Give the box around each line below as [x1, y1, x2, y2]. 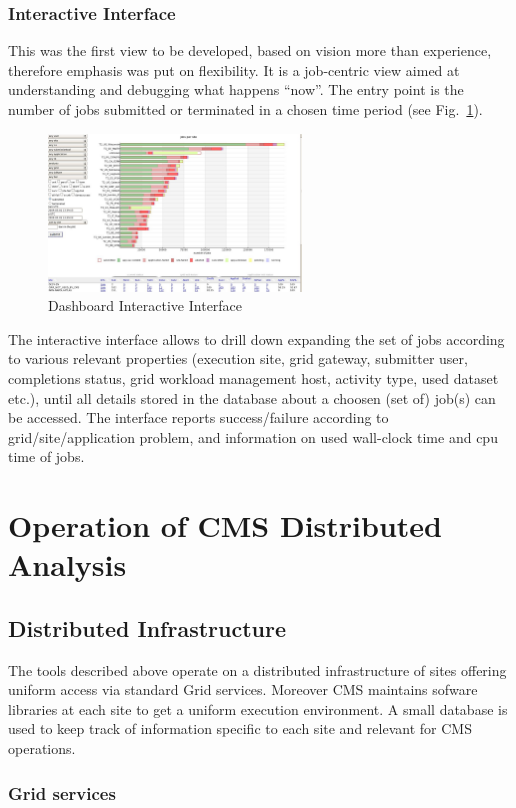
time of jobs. [8, 446, 85, 467]
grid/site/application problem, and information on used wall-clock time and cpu [8, 426, 498, 447]
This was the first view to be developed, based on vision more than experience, [8, 40, 492, 61]
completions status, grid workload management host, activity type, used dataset [8, 367, 499, 388]
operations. [8, 738, 76, 759]
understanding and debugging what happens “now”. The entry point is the [8, 79, 464, 100]
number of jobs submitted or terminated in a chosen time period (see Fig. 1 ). [8, 99, 483, 119]
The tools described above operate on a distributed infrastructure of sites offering [8, 659, 507, 680]
